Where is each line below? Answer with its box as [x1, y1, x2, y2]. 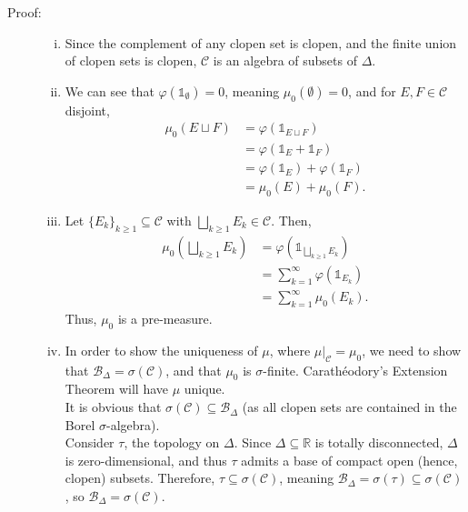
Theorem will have [65, 379, 168, 398]
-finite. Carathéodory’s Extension [263, 360, 448, 379]
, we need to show [362, 340, 462, 359]
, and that [165, 360, 222, 379]
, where [269, 340, 311, 359]
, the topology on [124, 433, 220, 452]
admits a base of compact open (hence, [241, 450, 458, 469]
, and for [348, 81, 396, 100]
